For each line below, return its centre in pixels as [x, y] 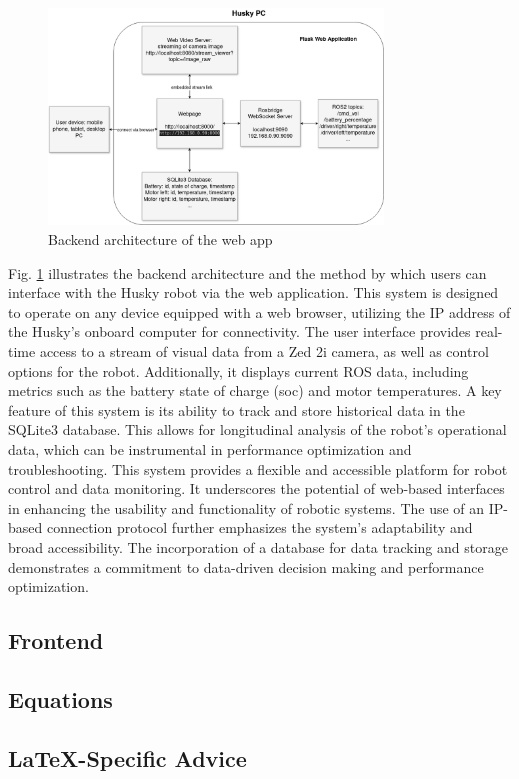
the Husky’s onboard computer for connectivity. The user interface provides [239, 331]
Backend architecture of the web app [160, 239]
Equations [60, 698]
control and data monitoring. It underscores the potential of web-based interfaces [256, 488]
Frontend [56, 640]
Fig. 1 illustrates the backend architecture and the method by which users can [247, 272]
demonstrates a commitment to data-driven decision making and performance [246, 566]
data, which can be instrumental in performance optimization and [210, 448]
